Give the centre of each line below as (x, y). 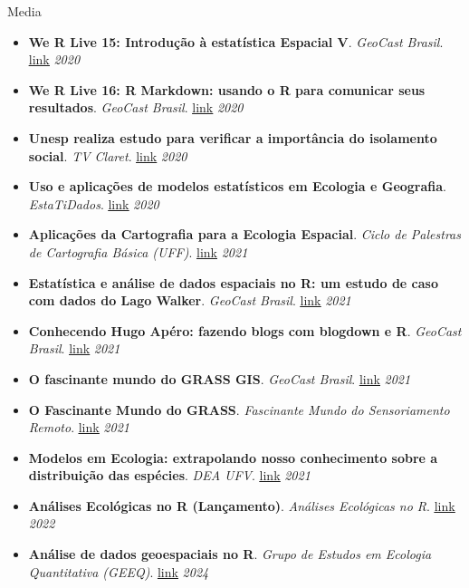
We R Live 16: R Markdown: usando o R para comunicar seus (227, 89)
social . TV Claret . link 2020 (108, 155)
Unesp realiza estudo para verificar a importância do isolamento (233, 137)
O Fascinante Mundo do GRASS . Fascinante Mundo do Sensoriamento (239, 409)
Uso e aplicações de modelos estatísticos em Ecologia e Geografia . (237, 186)
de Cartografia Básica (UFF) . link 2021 (138, 251)
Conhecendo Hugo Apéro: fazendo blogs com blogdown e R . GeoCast (245, 330)
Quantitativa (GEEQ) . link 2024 (119, 571)
